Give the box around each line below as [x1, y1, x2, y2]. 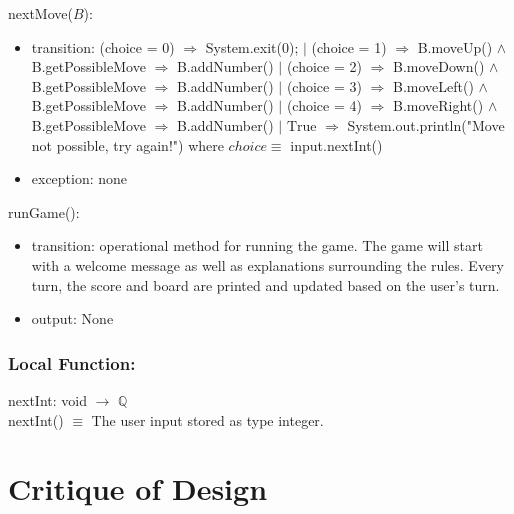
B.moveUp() [417, 36, 493, 57]
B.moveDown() [392, 56, 485, 77]
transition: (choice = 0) [31, 36, 175, 57]
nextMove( [8, 3, 73, 23]
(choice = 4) [286, 95, 362, 116]
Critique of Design [8, 468, 268, 509]
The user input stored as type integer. [91, 409, 324, 430]
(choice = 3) [286, 75, 362, 96]
